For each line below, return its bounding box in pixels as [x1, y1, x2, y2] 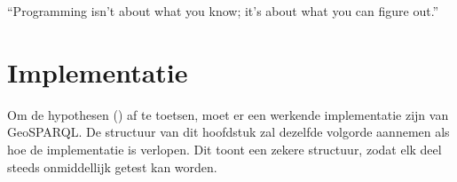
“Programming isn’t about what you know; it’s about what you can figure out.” [7, 2, 439, 20]
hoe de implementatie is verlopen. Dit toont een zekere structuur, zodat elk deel [7, 139, 442, 158]
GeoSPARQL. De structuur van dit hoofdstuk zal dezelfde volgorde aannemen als [7, 123, 450, 141]
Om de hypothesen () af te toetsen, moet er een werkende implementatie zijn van [7, 105, 449, 123]
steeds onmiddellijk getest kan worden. [7, 157, 217, 176]
